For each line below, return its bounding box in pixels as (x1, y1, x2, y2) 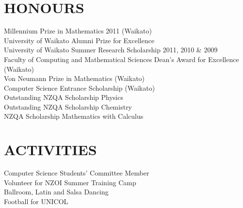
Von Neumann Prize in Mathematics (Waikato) (4, 73, 145, 83)
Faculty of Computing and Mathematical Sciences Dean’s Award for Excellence (4, 54, 239, 64)
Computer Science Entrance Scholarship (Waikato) (4, 82, 155, 93)
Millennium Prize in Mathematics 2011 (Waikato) (4, 26, 152, 36)
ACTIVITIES (4, 140, 97, 160)
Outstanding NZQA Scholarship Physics (4, 92, 123, 102)
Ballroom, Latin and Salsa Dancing (4, 187, 109, 197)
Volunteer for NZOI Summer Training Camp (4, 177, 136, 187)
